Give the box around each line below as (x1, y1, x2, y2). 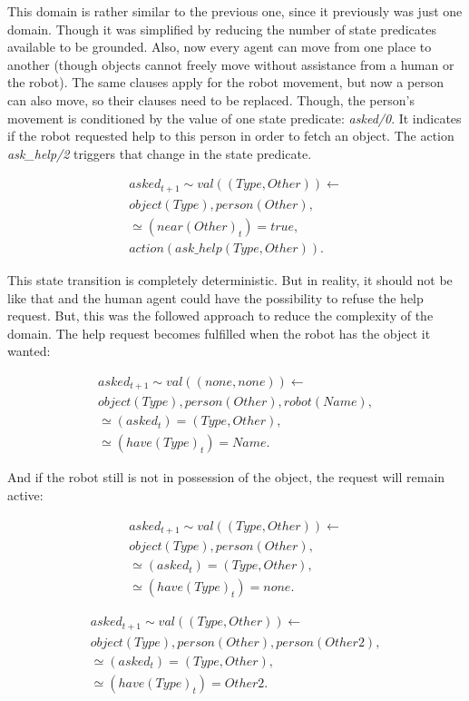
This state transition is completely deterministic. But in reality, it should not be (7, 270, 453, 289)
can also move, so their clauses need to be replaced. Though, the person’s (7, 90, 415, 109)
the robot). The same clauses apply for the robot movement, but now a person (7, 73, 445, 92)
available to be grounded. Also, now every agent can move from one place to (7, 37, 432, 56)
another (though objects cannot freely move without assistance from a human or (7, 54, 454, 74)
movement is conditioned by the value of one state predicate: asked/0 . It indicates (7, 108, 462, 127)
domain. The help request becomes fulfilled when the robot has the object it (7, 323, 431, 342)
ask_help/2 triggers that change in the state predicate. (7, 143, 312, 163)
